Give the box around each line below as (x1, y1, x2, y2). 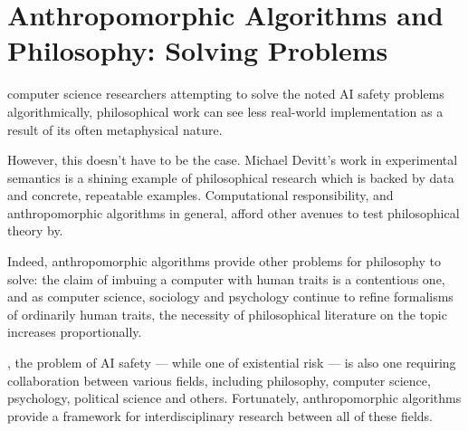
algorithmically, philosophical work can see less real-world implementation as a (7, 101, 444, 120)
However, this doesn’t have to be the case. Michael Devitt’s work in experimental (7, 150, 458, 169)
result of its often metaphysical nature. (7, 120, 223, 139)
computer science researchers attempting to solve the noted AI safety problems (7, 84, 444, 103)
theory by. (7, 221, 63, 240)
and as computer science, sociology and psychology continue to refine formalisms (7, 287, 454, 306)
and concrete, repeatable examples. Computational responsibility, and (7, 186, 394, 205)
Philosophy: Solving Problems (7, 32, 388, 69)
